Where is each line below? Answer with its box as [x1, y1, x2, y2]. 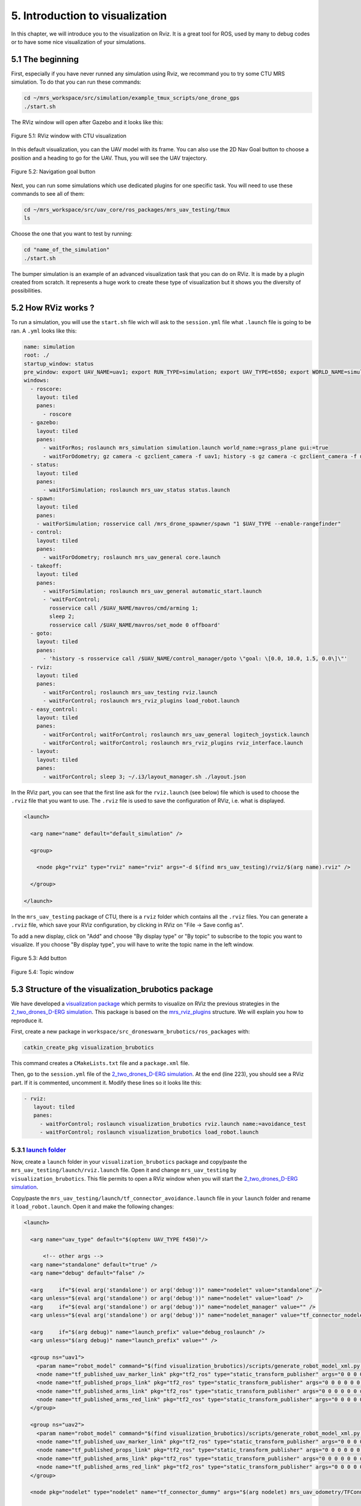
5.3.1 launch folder [11, 1145, 66, 1154]
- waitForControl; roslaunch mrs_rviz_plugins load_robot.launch [43, 698, 240, 704]
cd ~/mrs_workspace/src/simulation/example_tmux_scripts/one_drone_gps [23, 95, 240, 102]
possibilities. [11, 287, 42, 295]
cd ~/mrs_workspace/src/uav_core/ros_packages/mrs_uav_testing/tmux [23, 206, 230, 213]
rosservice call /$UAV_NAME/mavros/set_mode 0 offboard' [49, 621, 221, 628]
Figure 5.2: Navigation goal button [11, 168, 96, 175]
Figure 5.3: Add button [11, 955, 67, 962]
